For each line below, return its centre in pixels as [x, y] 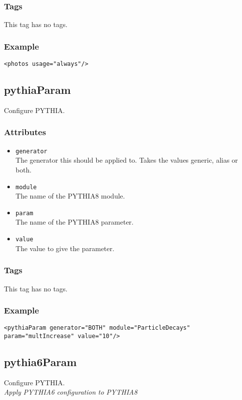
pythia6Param [40, 362]
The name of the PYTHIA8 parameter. [74, 222]
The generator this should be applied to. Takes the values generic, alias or [127, 160]
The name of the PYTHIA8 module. [70, 196]
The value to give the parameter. [65, 248]
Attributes [25, 132]
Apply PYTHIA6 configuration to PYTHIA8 [71, 392]
